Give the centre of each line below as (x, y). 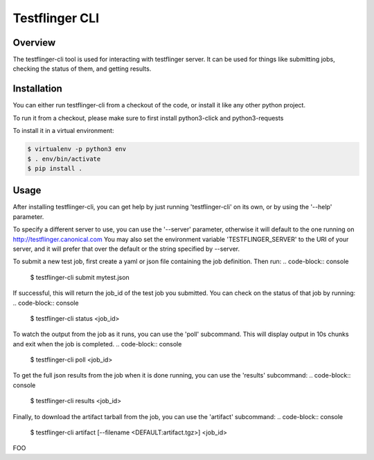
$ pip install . (55, 168)
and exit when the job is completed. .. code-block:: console (97, 344)
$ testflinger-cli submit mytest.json (80, 277)
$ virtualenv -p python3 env (77, 149)
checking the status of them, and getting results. (82, 69)
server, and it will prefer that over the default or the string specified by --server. (126, 249)
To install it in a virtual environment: (63, 131)
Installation (37, 89)
